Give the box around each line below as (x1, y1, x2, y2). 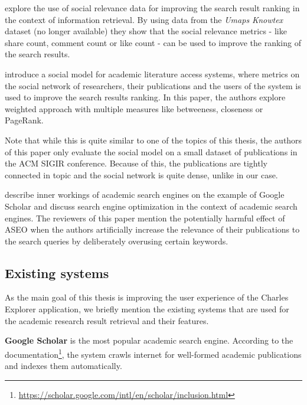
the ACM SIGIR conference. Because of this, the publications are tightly (5, 157, 267, 169)
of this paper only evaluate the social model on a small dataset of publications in (5, 145, 298, 158)
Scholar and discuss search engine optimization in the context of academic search (5, 200, 298, 212)
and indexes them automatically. (5, 360, 122, 372)
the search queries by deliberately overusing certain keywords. (5, 234, 228, 247)
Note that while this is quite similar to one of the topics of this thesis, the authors (5, 133, 302, 146)
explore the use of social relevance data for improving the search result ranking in (5, 2, 300, 14)
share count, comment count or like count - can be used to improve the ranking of (5, 36, 301, 48)
